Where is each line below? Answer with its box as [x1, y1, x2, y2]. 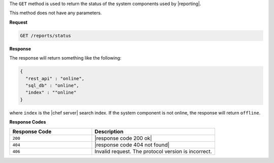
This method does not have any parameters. [9, 10, 102, 16]
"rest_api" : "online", [25, 76, 85, 81]
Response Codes [9, 119, 46, 125]
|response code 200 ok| [94, 135, 152, 142]
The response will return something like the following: [9, 55, 122, 61]
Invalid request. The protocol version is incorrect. [94, 148, 213, 155]
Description [94, 128, 124, 135]
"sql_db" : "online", [25, 82, 80, 88]
